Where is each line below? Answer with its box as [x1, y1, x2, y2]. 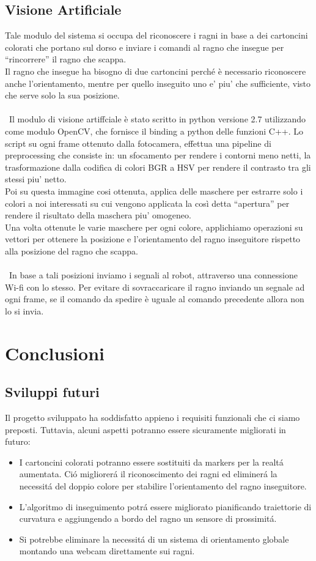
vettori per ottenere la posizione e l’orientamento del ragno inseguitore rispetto [5, 232, 301, 245]
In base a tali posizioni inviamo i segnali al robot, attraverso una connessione [9, 269, 298, 281]
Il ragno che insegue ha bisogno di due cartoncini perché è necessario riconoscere [5, 64, 306, 77]
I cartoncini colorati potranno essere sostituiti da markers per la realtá [19, 455, 284, 468]
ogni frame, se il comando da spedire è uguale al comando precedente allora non [5, 292, 304, 305]
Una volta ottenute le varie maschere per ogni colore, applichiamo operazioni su [5, 220, 303, 233]
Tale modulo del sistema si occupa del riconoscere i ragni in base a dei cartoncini [5, 29, 308, 42]
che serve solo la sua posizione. [5, 89, 120, 102]
